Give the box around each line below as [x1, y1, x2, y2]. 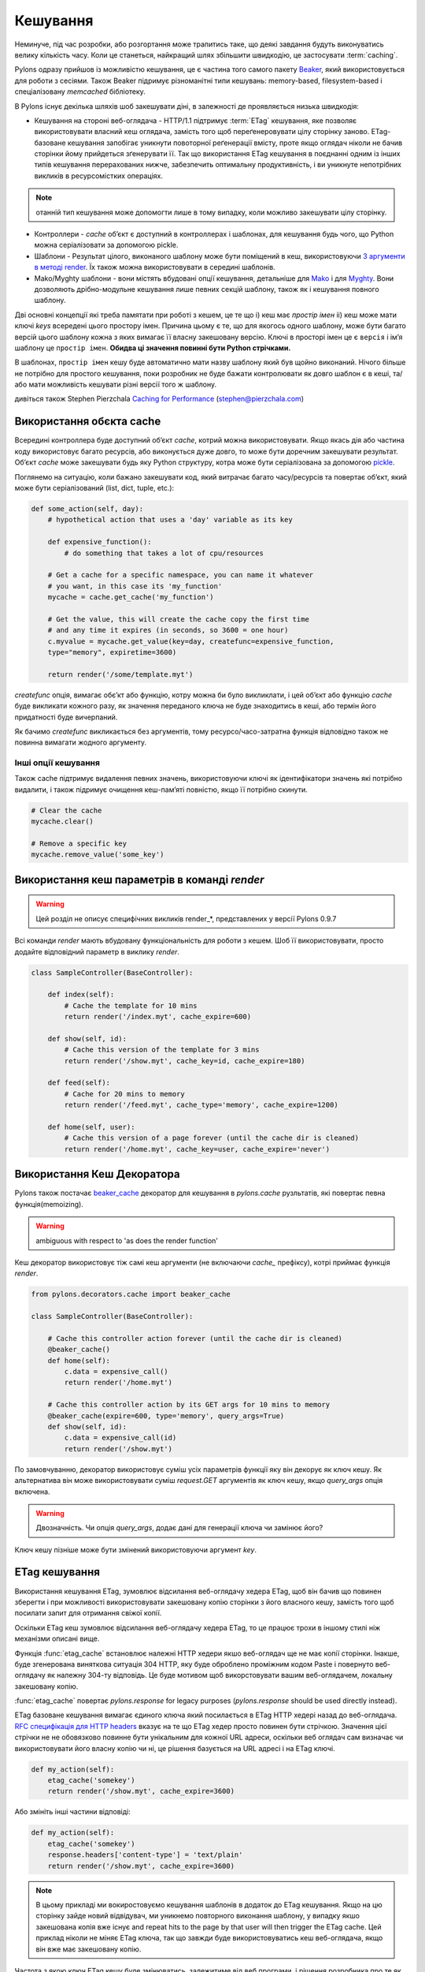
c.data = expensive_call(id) [64, 1433, 177, 1443]
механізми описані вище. [14, 1634, 100, 1644]
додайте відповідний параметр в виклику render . [14, 947, 180, 956]
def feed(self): [47, 1078, 110, 1088]
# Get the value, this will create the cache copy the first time [47, 614, 310, 623]
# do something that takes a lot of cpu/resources [64, 548, 264, 558]
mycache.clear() [31, 817, 94, 826]
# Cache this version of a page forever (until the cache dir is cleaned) [64, 1134, 360, 1143]
